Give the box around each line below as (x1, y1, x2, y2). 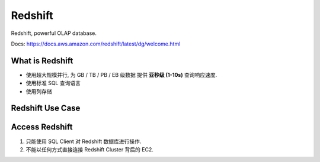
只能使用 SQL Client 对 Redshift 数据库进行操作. (25, 138, 142, 145)
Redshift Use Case (11, 103, 81, 114)
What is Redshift (11, 56, 73, 66)
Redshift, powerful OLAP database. (11, 30, 97, 37)
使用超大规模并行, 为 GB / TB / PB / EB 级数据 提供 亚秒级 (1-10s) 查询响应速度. (25, 71, 217, 78)
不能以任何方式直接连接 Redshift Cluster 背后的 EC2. (25, 145, 154, 153)
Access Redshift (11, 122, 73, 132)
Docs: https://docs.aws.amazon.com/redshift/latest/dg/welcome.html (11, 40, 181, 47)
